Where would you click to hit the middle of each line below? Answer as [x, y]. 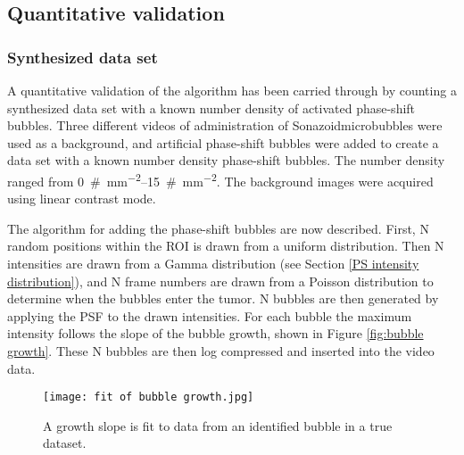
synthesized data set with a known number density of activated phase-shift [211, 108]
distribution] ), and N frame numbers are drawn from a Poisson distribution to [220, 281]
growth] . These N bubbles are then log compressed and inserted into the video [221, 350]
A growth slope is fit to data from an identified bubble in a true [218, 425]
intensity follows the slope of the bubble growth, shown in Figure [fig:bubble [215, 333]
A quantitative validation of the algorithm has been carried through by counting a [232, 90]
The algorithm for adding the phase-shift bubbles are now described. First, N [218, 228]
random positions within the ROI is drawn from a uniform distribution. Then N [226, 246]
